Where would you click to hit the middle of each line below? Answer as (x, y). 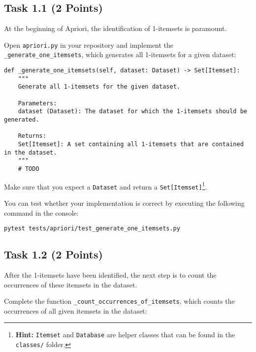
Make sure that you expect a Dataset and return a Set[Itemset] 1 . (106, 186)
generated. (22, 120)
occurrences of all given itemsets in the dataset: (76, 310)
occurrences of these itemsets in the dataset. (71, 284)
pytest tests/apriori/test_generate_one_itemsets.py (92, 229)
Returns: (32, 136)
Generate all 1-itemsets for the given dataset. (99, 87)
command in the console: (41, 212)
